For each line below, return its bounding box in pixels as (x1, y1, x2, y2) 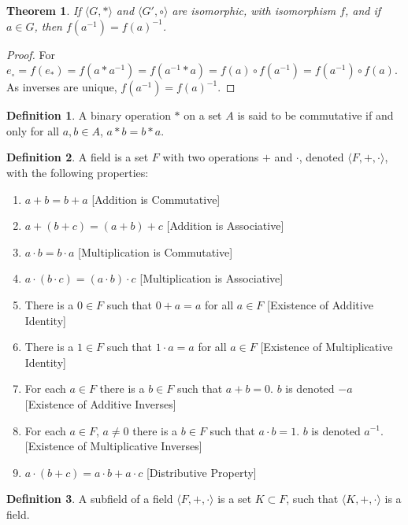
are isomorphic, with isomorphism (172, 2, 336, 18)
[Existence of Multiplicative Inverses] (24, 438, 202, 454)
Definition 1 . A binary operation (6, 107, 171, 124)
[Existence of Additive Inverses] (24, 395, 176, 412)
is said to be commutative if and (237, 107, 394, 124)
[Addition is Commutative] (91, 190, 221, 207)
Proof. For (6, 46, 56, 62)
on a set (184, 107, 222, 124)
